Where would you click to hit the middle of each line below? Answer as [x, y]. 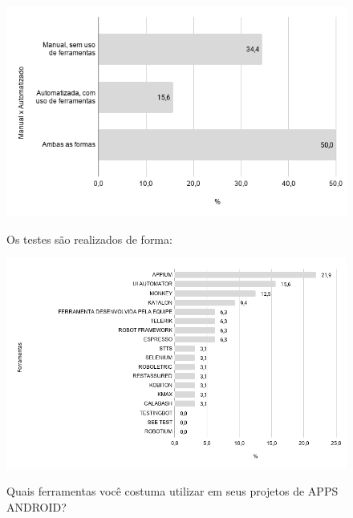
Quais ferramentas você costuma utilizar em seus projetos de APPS [172, 491]
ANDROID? [37, 506]
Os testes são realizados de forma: [89, 239]
